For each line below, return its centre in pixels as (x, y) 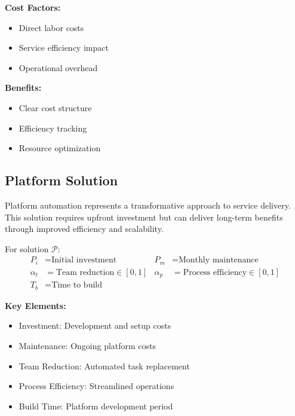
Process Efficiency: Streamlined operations (96, 386)
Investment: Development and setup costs (95, 325)
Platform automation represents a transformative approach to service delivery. (148, 205)
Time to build (77, 285)
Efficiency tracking (53, 128)
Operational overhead (58, 67)
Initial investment (84, 260)
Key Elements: (36, 305)
